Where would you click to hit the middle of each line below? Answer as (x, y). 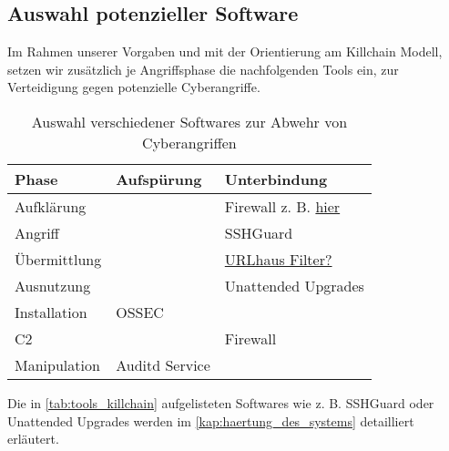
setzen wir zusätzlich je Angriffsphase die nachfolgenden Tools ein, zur (203, 69)
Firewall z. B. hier (282, 206)
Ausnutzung (53, 285)
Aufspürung (159, 179)
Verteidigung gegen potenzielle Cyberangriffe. (134, 87)
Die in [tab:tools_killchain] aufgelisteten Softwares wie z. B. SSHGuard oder (221, 402)
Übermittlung (58, 259)
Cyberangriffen (189, 142)
